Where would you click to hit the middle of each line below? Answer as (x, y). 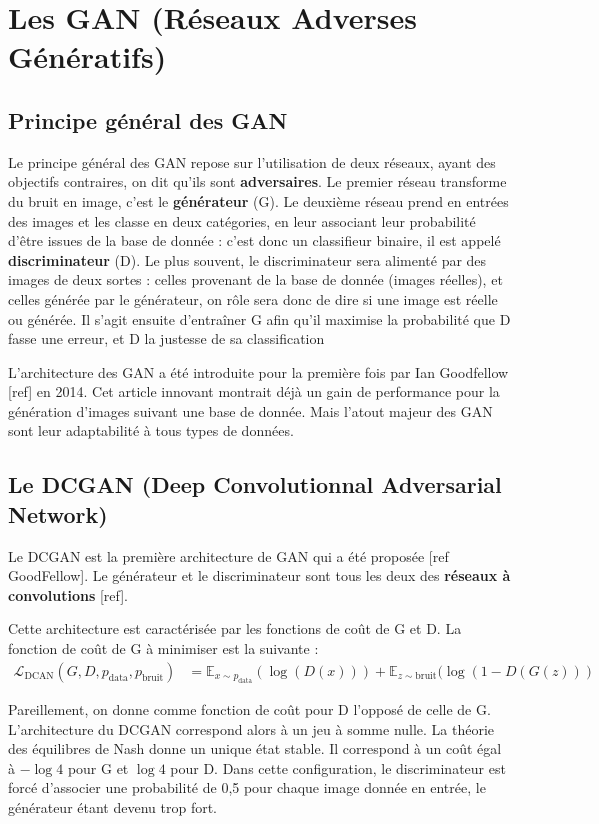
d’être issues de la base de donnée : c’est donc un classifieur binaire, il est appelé (254, 240)
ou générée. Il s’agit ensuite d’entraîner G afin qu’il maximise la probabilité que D (259, 318)
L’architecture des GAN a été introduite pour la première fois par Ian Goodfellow (258, 371)
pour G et (98, 767)
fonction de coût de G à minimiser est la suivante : (163, 648)
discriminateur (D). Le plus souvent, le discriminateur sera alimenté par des (247, 259)
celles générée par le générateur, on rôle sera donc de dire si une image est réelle (253, 298)
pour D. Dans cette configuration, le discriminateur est (338, 767)
